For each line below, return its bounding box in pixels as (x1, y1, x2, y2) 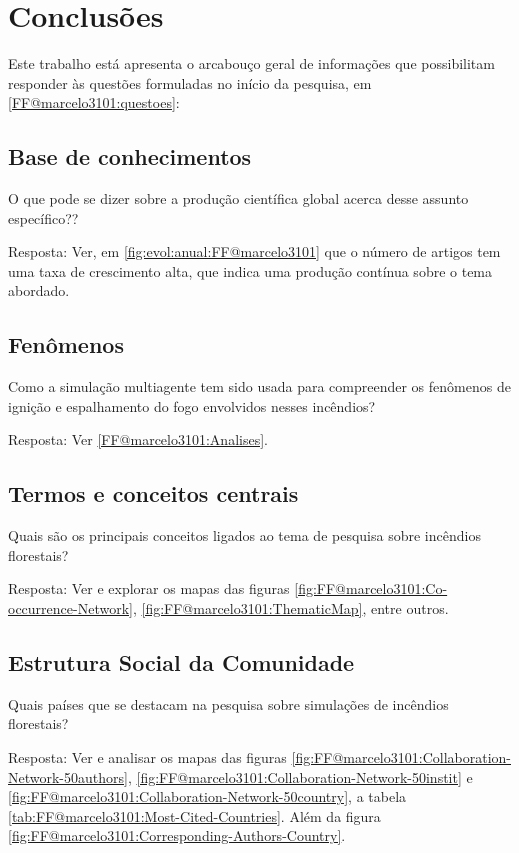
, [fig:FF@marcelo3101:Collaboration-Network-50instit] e (127, 766, 473, 787)
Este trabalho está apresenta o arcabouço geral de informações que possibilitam (8, 53, 495, 74)
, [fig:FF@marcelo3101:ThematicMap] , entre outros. (132, 598, 449, 619)
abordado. (8, 280, 70, 301)
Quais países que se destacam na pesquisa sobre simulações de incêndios (8, 693, 449, 714)
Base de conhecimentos (8, 141, 252, 172)
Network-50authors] (8, 766, 128, 787)
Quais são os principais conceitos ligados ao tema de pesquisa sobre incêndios (8, 525, 481, 546)
